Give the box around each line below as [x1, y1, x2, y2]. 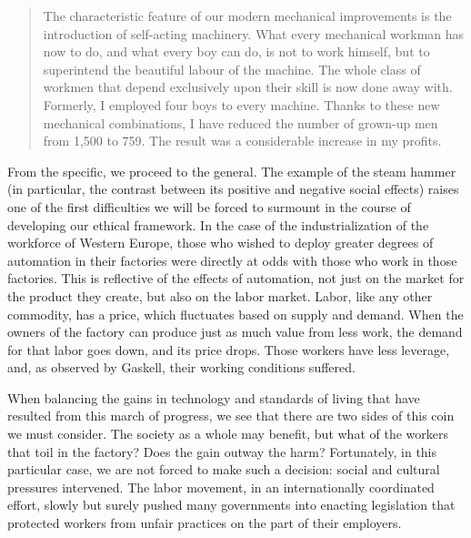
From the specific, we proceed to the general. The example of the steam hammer [7, 161, 456, 180]
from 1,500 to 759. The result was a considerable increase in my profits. [43, 131, 442, 150]
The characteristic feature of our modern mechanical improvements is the [43, 6, 452, 25]
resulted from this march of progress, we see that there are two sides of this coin [7, 406, 455, 425]
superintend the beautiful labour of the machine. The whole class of [43, 59, 421, 78]
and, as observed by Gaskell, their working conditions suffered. [7, 358, 356, 377]
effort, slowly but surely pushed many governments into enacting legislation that [7, 495, 456, 514]
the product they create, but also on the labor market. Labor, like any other [7, 286, 433, 305]
